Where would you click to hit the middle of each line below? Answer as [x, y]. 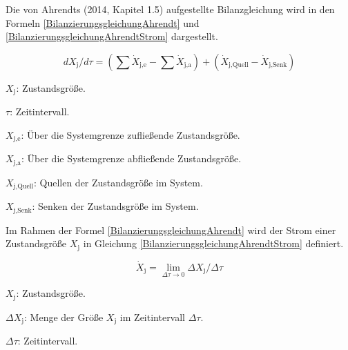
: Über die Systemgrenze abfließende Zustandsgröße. [132, 158]
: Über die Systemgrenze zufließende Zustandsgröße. [130, 134]
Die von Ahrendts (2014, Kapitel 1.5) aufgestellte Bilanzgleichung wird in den [170, 9]
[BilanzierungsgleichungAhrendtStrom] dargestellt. [112, 36]
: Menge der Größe [64, 317]
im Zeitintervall [153, 317]
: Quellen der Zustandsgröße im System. [118, 182]
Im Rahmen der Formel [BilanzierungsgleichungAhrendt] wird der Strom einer [171, 230]
